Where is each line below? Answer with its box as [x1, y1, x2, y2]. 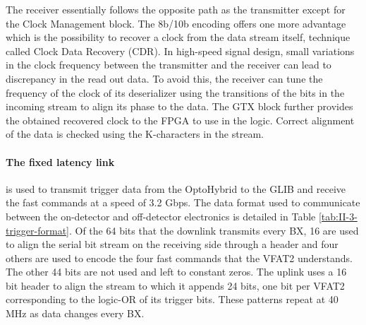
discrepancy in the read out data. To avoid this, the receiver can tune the [6, 71, 323, 85]
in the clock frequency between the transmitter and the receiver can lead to [6, 57, 331, 72]
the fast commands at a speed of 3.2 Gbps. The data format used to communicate [6, 195, 360, 210]
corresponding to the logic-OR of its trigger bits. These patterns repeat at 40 [6, 292, 338, 307]
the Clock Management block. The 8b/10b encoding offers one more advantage [6, 16, 346, 30]
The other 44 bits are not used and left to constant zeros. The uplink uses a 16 [6, 264, 347, 279]
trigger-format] [6, 223, 69, 237]
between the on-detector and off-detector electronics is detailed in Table [6, 208, 316, 223]
